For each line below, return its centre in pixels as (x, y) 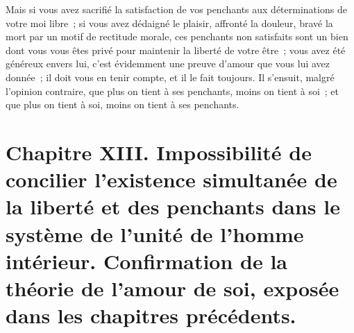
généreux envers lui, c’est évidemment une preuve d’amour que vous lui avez (168, 63)
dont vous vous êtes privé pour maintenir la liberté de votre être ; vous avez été (176, 50)
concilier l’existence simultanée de (171, 179)
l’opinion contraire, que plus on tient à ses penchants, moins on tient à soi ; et (172, 91)
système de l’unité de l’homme (155, 233)
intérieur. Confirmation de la (147, 261)
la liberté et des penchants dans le (173, 206)
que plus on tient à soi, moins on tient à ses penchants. (123, 104)
